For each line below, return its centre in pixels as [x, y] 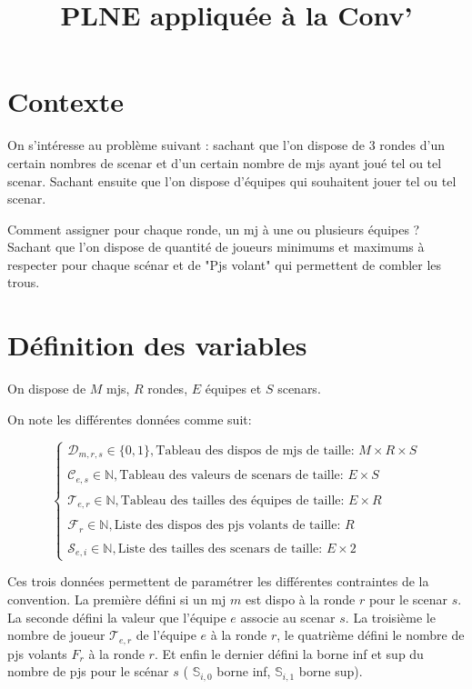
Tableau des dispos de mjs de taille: [255, 450]
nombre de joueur [56, 635]
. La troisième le [390, 617]
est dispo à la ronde [300, 599]
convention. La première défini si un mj [117, 599]
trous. [24, 282]
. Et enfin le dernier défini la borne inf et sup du [289, 653]
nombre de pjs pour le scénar [88, 671]
